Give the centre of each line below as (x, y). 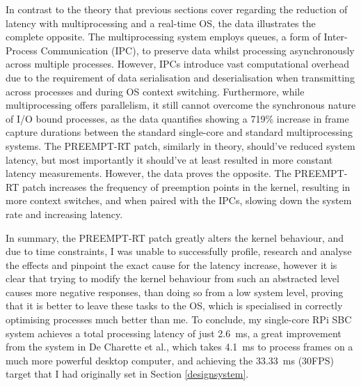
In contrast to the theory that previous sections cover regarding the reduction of (177, 9)
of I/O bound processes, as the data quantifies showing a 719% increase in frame (177, 118)
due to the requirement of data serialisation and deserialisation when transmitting (180, 77)
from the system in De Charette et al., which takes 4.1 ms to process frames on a (179, 347)
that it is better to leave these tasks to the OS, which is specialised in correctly (174, 306)
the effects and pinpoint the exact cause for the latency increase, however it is (171, 264)
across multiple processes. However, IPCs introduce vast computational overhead (177, 64)
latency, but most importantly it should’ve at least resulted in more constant (169, 159)
